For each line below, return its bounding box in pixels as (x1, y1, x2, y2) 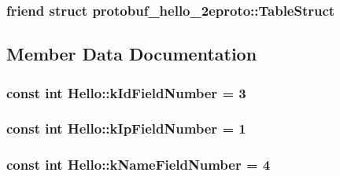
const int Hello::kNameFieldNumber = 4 (6, 155, 271, 174)
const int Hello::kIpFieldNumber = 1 (6, 119, 246, 138)
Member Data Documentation (6, 42, 257, 66)
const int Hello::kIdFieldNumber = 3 (6, 82, 246, 102)
